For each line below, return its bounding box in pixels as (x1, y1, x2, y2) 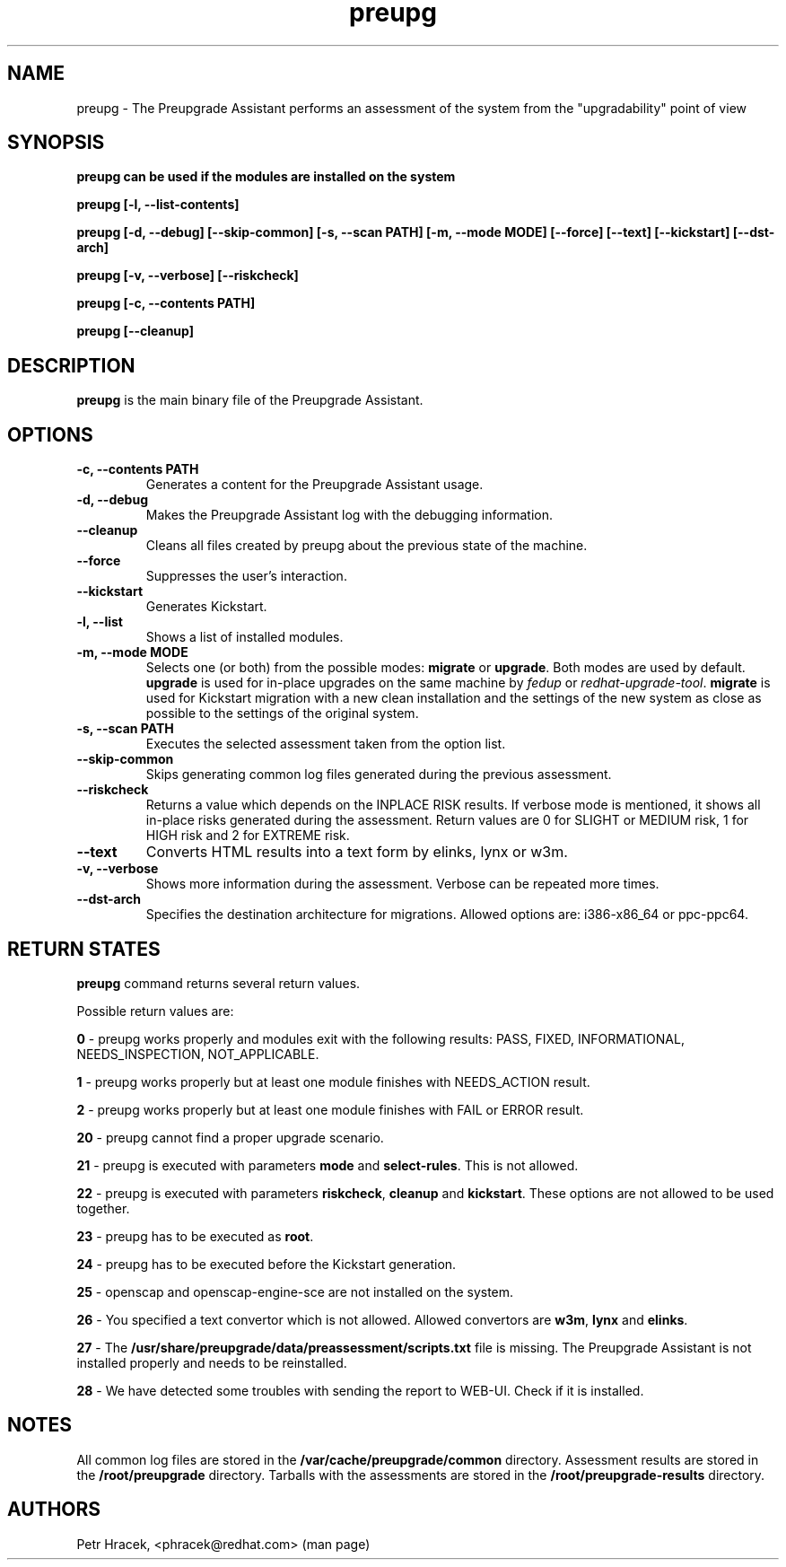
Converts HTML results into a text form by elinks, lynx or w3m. (145, 843, 568, 862)
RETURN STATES (7, 937, 161, 960)
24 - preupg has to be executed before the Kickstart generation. (76, 1256, 457, 1272)
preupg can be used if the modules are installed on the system (76, 169, 456, 185)
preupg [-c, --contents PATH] (76, 295, 256, 311)
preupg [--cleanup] (76, 323, 194, 339)
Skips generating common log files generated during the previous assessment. (145, 766, 612, 783)
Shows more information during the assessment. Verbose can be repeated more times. (145, 876, 659, 892)
